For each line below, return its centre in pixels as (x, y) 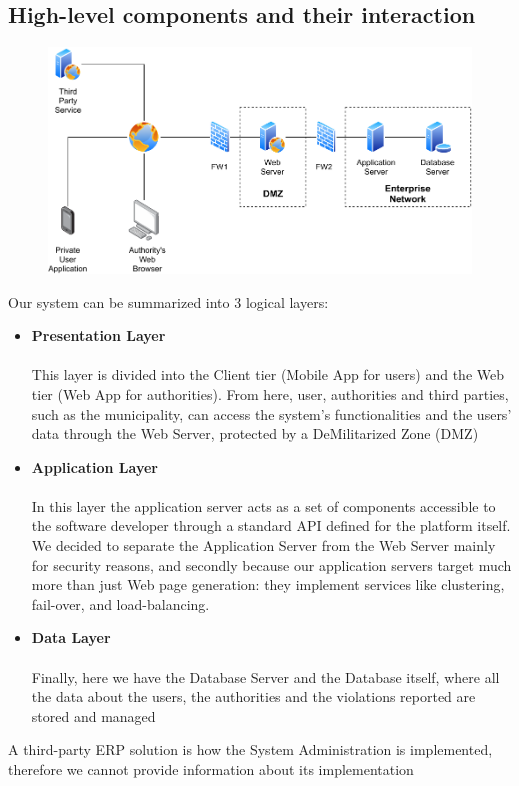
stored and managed (93, 715)
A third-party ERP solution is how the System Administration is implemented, (250, 749)
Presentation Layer (98, 335)
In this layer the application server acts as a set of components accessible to (263, 505)
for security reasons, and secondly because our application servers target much (271, 564)
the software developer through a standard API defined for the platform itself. (271, 525)
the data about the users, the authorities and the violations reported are (253, 696)
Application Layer (94, 466)
